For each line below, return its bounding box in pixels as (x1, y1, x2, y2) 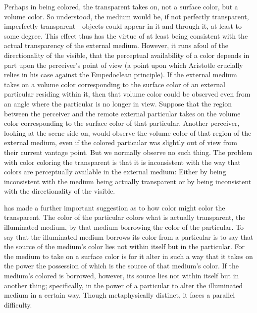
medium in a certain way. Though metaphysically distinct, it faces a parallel (4, 290, 235, 300)
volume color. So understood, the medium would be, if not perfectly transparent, (4, 11, 249, 21)
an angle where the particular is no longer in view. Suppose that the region (4, 98, 232, 108)
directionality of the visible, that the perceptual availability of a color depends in (4, 50, 250, 60)
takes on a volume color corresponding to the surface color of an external (4, 79, 225, 89)
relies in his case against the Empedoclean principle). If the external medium (4, 69, 237, 80)
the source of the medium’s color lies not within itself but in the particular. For (4, 241, 245, 252)
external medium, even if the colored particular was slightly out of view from (4, 137, 237, 148)
